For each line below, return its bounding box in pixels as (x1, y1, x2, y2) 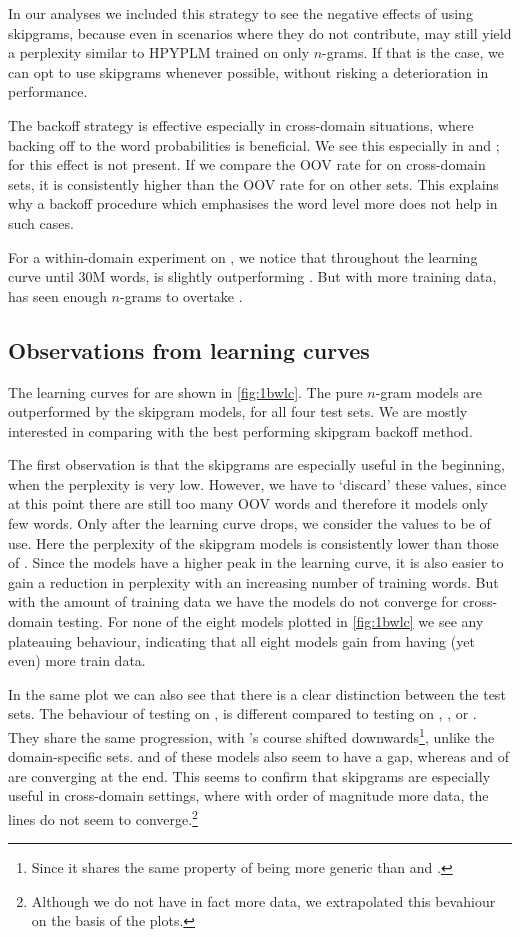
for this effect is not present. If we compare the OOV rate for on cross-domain (8, 154, 486, 175)
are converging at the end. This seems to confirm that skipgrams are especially (8, 765, 491, 786)
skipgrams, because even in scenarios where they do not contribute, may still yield (8, 22, 512, 43)
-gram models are (375, 381, 483, 402)
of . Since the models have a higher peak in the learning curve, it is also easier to (8, 552, 504, 573)
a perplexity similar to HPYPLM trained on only (8, 42, 310, 63)
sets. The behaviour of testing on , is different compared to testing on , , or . (8, 703, 477, 724)
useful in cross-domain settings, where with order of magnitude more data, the (8, 785, 489, 806)
